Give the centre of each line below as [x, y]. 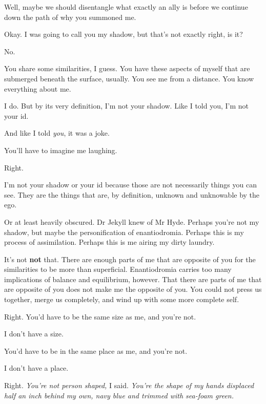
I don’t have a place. [36, 368]
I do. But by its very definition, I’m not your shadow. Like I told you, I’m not [127, 106]
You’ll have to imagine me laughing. [61, 150]
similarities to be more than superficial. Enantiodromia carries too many [118, 269]
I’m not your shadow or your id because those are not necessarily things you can [130, 185]
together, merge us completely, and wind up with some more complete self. [122, 299]
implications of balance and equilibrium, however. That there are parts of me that [133, 279]
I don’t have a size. [34, 334]
